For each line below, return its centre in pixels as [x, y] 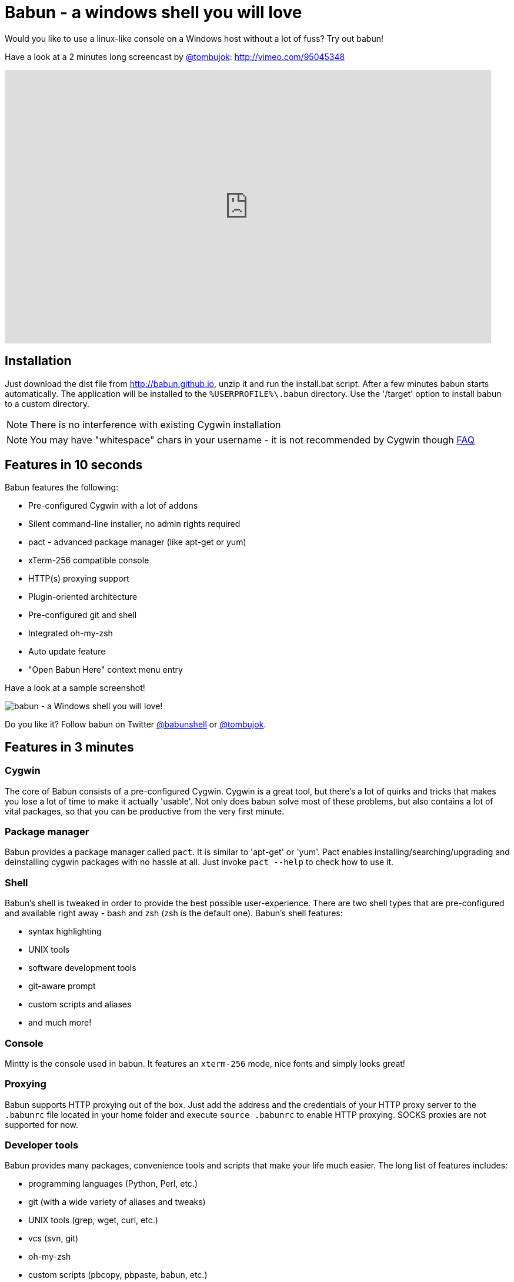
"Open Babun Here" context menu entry [106, 670]
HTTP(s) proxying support [79, 579]
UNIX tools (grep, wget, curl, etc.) [93, 1220]
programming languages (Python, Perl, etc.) [113, 1184]
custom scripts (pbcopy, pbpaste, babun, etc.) [118, 1275]
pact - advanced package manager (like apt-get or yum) [137, 542]
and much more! [60, 1023]
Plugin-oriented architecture [83, 597]
